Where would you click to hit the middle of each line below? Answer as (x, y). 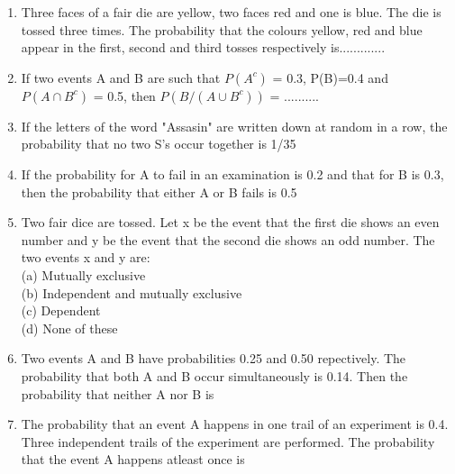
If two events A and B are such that (121, 77)
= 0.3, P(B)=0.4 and (330, 77)
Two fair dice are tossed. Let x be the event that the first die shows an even (230, 222)
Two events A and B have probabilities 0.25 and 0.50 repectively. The (214, 358)
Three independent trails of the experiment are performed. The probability (228, 441)
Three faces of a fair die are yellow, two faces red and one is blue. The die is (231, 12)
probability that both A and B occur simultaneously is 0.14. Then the (214, 375)
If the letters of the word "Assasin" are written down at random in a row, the (234, 126)
